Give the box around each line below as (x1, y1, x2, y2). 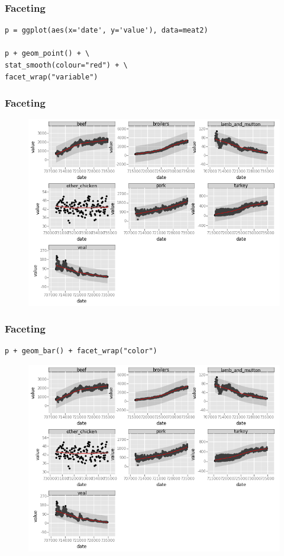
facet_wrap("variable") (5, 72, 98, 81)
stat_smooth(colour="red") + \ (5, 61, 128, 69)
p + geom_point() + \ (5, 49, 90, 58)
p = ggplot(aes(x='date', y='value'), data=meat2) (5, 26, 208, 35)
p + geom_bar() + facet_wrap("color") (5, 347, 157, 356)
